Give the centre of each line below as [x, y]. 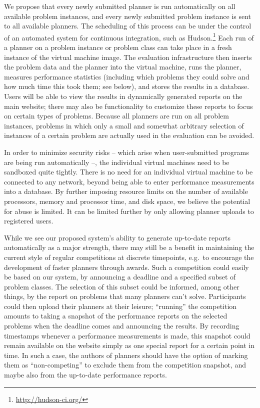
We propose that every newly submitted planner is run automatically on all [120, 6]
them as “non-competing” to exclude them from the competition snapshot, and [125, 365]
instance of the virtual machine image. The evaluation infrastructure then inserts [128, 57]
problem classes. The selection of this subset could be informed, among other [122, 286]
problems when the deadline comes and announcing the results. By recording [122, 326]
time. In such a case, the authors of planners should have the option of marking [126, 355]
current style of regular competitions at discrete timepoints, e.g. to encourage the [129, 257]
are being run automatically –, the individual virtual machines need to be [117, 162]
